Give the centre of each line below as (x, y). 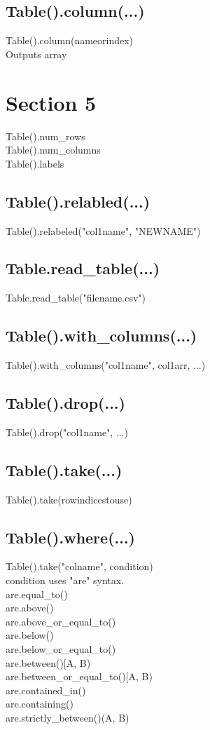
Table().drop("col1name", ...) (67, 432)
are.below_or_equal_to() (61, 649)
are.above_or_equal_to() (61, 621)
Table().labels (35, 163)
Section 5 (51, 102)
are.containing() (40, 704)
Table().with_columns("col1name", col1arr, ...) (106, 365)
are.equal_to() (37, 594)
